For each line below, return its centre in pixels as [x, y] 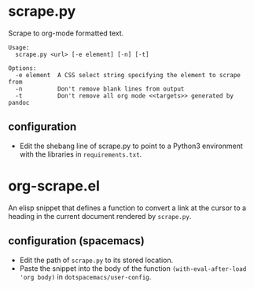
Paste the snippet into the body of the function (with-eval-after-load [133, 268]
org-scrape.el [54, 185]
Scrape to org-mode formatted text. [66, 33]
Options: [22, 68]
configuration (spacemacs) [77, 241]
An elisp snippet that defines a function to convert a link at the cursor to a [127, 208]
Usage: [19, 47]
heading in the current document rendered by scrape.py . [100, 216]
